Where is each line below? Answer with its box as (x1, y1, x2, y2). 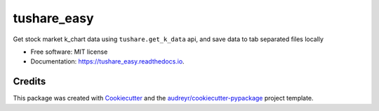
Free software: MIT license (30, 47, 108, 56)
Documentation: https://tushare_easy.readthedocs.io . (30, 57, 185, 66)
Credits (13, 75, 46, 87)
